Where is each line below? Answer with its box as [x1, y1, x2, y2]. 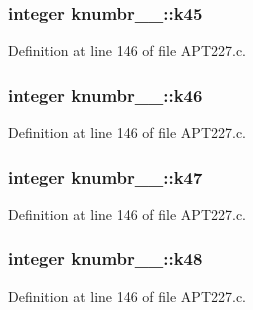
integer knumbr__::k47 [8, 164, 203, 189]
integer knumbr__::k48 [8, 246, 203, 271]
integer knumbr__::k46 [8, 82, 203, 107]
